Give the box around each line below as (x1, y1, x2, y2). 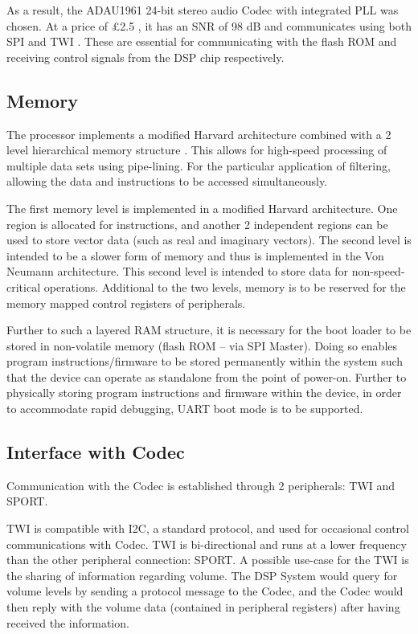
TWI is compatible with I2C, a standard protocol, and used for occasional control (6, 520, 409, 537)
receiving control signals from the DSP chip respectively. (6, 48, 285, 65)
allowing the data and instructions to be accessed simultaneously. (6, 173, 328, 190)
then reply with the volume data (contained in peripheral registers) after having (6, 599, 400, 616)
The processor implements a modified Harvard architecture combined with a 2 (6, 125, 391, 142)
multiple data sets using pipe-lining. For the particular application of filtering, (6, 157, 391, 174)
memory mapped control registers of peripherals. (6, 294, 246, 311)
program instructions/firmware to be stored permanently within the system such (6, 353, 404, 370)
